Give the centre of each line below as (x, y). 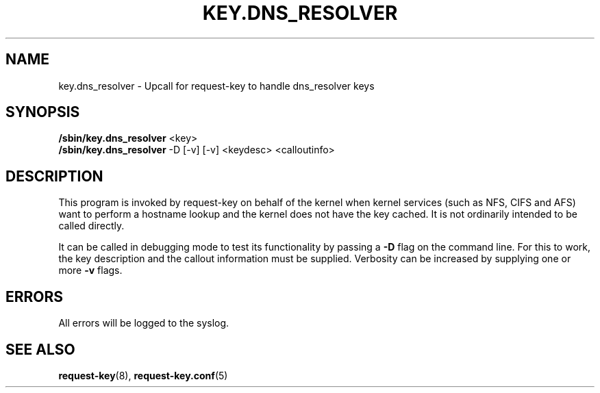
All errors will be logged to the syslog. (144, 323)
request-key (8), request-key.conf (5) (143, 375)
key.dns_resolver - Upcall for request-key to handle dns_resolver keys (216, 86)
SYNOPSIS (43, 112)
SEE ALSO (40, 349)
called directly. (91, 226)
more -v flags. (90, 270)
